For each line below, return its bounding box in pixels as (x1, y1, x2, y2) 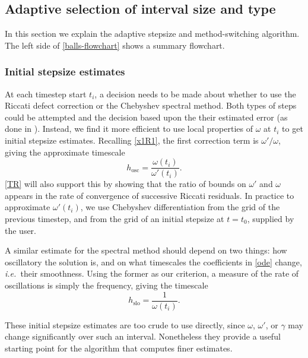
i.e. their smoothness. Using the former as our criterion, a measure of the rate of (5, 267, 299, 280)
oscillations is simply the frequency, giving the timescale (5, 278, 208, 291)
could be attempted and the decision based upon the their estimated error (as (5, 110, 288, 123)
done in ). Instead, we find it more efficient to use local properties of (5, 122, 253, 135)
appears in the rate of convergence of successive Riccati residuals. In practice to (5, 189, 294, 201)
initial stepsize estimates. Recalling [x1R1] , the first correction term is (5, 134, 259, 146)
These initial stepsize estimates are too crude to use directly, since (5, 318, 245, 331)
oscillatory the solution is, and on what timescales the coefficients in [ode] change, (5, 255, 302, 268)
